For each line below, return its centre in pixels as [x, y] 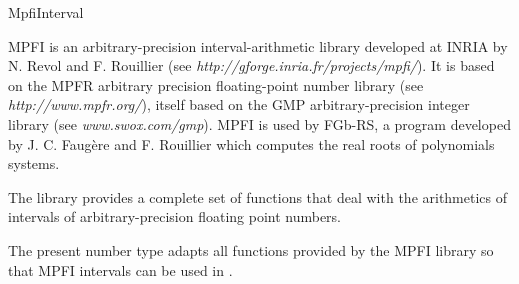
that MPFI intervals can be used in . [120, 269]
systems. [34, 163]
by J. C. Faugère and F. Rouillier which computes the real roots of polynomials [251, 143]
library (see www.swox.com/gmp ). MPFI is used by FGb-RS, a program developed [259, 123]
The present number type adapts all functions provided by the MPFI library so [251, 249]
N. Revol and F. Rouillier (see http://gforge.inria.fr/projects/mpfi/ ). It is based [251, 65]
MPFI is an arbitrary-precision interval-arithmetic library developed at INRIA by [258, 45]
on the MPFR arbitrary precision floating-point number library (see [216, 84]
